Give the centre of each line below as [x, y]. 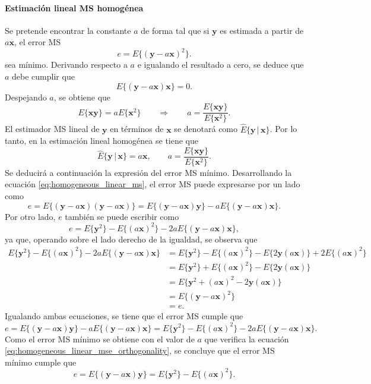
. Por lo [283, 129]
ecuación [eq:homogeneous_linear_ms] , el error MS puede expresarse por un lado [153, 184]
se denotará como [206, 129]
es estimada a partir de [262, 30]
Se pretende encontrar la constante [68, 30]
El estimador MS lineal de [52, 129]
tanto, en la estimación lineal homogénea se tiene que [102, 141]
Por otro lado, [30, 216]
